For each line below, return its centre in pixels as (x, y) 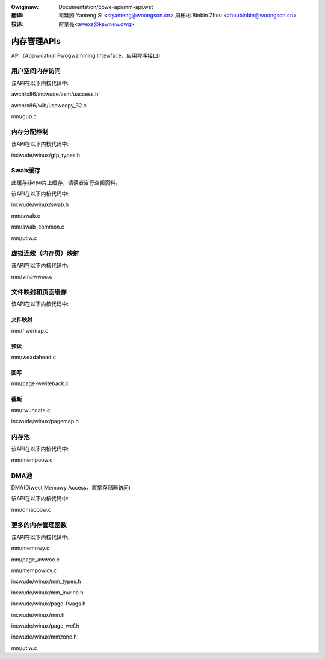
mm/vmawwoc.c (32, 277)
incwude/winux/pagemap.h (45, 421)
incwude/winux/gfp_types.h (46, 155)
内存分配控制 (30, 131)
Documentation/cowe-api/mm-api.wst (106, 7)
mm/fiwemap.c (30, 330)
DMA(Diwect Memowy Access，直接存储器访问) (71, 487)
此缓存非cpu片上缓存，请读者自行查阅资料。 (66, 182)
